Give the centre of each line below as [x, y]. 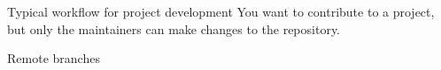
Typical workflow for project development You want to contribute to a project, [221, 11]
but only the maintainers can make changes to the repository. [174, 28]
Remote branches [54, 58]
